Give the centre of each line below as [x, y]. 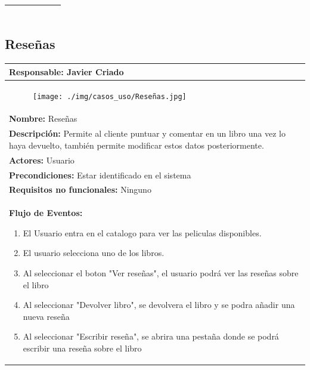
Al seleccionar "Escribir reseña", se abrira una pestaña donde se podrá [151, 336]
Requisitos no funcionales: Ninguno [80, 189]
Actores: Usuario [42, 160]
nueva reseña [46, 316]
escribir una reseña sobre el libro [82, 348]
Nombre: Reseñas [43, 118]
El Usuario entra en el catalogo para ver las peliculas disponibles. [142, 232]
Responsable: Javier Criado [66, 71]
